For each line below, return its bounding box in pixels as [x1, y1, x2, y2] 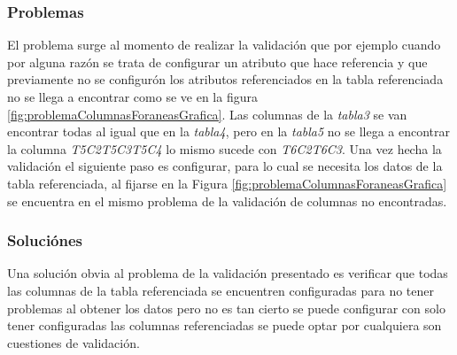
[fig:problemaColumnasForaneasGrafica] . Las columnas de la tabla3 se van [7, 104, 407, 123]
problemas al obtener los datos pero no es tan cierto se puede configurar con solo [7, 298, 445, 317]
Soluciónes [7, 229, 83, 251]
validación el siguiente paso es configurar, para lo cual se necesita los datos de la [7, 157, 443, 175]
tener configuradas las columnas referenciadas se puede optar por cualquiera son [7, 316, 442, 335]
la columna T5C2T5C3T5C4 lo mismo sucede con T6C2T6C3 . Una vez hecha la [7, 139, 442, 158]
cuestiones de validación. [7, 333, 140, 351]
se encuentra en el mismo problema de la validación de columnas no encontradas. [7, 191, 447, 210]
